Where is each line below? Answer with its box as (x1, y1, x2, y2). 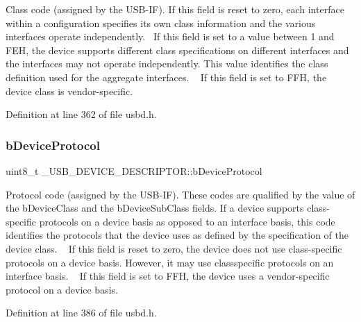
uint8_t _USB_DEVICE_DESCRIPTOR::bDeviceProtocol (6, 163, 262, 178)
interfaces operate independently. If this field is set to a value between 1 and (6, 29, 335, 44)
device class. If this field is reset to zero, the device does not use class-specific (6, 241, 342, 255)
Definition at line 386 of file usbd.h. (6, 305, 157, 320)
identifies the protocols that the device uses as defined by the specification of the (6, 228, 349, 242)
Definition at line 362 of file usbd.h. (6, 107, 157, 121)
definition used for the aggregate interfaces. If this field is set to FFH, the (6, 69, 327, 84)
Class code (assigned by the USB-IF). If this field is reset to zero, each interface (6, 2, 344, 16)
